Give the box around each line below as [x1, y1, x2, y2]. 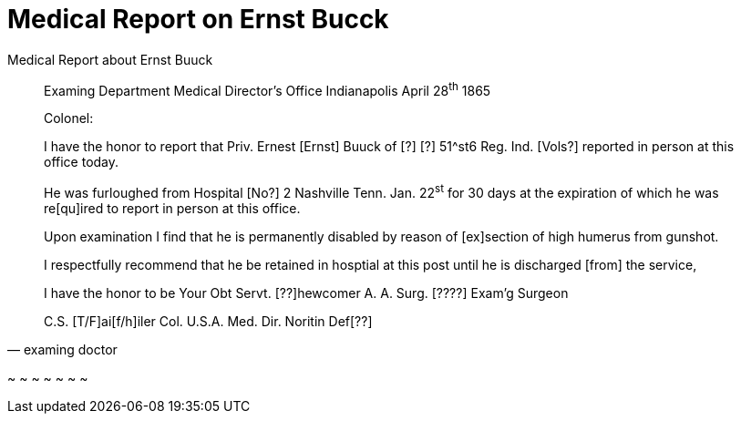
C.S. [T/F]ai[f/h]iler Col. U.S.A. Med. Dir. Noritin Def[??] [44, 313, 373, 330]
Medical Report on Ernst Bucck [7, 4, 389, 35]
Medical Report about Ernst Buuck [7, 51, 213, 67]
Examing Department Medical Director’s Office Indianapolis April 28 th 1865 [44, 79, 491, 98]
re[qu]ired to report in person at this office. [44, 200, 301, 217]
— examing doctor [7, 342, 118, 358]
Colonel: [44, 110, 94, 127]
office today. [44, 154, 119, 170]
